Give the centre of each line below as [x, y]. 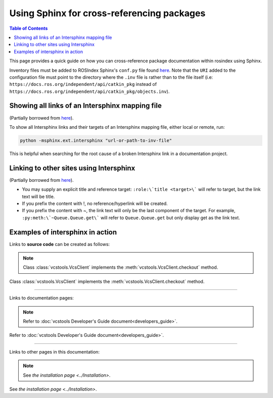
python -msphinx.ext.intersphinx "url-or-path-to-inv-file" [96, 140]
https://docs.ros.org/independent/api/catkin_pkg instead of [83, 84]
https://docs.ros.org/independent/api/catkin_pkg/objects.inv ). [89, 91]
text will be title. [38, 196]
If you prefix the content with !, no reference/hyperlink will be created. [95, 204]
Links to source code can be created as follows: [60, 244]
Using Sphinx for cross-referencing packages [107, 13]
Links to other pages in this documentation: [54, 352]
